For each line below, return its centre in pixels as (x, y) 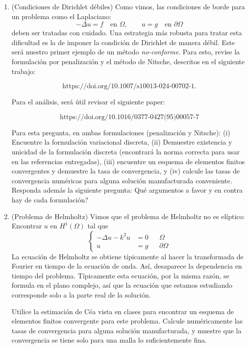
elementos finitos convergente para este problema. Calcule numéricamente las (127, 321)
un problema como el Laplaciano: (62, 16)
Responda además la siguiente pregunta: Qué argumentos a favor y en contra (127, 190)
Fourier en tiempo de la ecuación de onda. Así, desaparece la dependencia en (127, 266)
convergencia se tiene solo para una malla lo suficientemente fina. (109, 340)
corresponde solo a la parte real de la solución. (81, 295)
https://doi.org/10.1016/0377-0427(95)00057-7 (129, 117)
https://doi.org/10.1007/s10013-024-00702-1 (128, 87)
